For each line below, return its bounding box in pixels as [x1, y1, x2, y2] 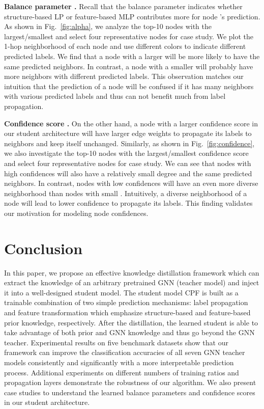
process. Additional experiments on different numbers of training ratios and [4, 367, 239, 377]
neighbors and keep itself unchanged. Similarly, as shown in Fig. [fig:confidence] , [4, 138, 255, 148]
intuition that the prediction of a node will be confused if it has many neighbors [4, 80, 254, 91]
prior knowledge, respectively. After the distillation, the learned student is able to [4, 317, 258, 328]
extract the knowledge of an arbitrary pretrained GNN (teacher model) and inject [4, 277, 259, 288]
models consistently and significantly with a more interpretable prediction [4, 357, 234, 367]
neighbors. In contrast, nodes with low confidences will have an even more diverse [4, 178, 258, 188]
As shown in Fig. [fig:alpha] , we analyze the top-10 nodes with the [4, 21, 212, 32]
